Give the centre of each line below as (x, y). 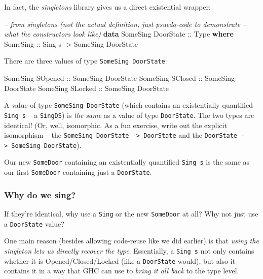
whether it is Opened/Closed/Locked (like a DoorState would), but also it (120, 260)
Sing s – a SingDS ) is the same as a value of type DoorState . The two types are (129, 115)
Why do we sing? (40, 194)
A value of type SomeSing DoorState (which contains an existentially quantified (129, 105)
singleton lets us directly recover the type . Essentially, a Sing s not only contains (129, 250)
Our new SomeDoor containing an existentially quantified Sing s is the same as (127, 162)
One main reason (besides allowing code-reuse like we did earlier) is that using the (131, 241)
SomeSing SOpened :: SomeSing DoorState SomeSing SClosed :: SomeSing (120, 78)
